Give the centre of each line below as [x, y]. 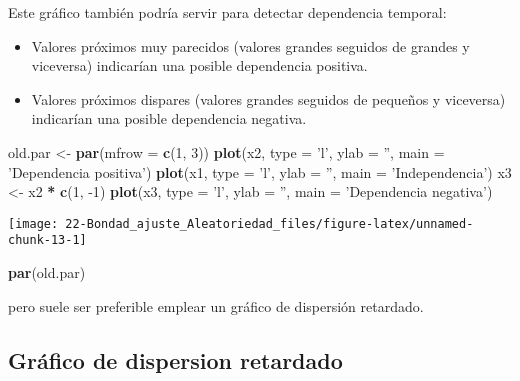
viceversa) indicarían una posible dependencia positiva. [199, 65]
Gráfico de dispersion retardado [175, 359]
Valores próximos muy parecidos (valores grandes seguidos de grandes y [250, 45]
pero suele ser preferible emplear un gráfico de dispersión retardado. [216, 305]
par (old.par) [47, 272]
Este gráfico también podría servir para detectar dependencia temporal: [227, 12]
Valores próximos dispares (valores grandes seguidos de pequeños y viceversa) [268, 98]
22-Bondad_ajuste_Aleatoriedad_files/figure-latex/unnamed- [269, 223]
